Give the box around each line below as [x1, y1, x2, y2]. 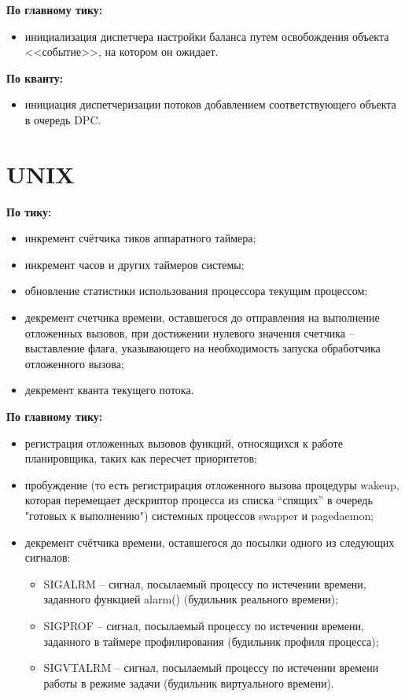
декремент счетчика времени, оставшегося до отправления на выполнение [24, 309, 380, 326]
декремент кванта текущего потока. [24, 382, 194, 398]
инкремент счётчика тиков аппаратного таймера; [24, 230, 256, 246]
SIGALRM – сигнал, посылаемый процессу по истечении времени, [43, 575, 366, 592]
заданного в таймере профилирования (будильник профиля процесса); [43, 632, 379, 649]
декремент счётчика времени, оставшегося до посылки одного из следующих [24, 533, 395, 550]
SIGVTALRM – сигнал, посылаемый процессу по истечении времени [43, 659, 379, 676]
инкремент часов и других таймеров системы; [24, 256, 245, 272]
